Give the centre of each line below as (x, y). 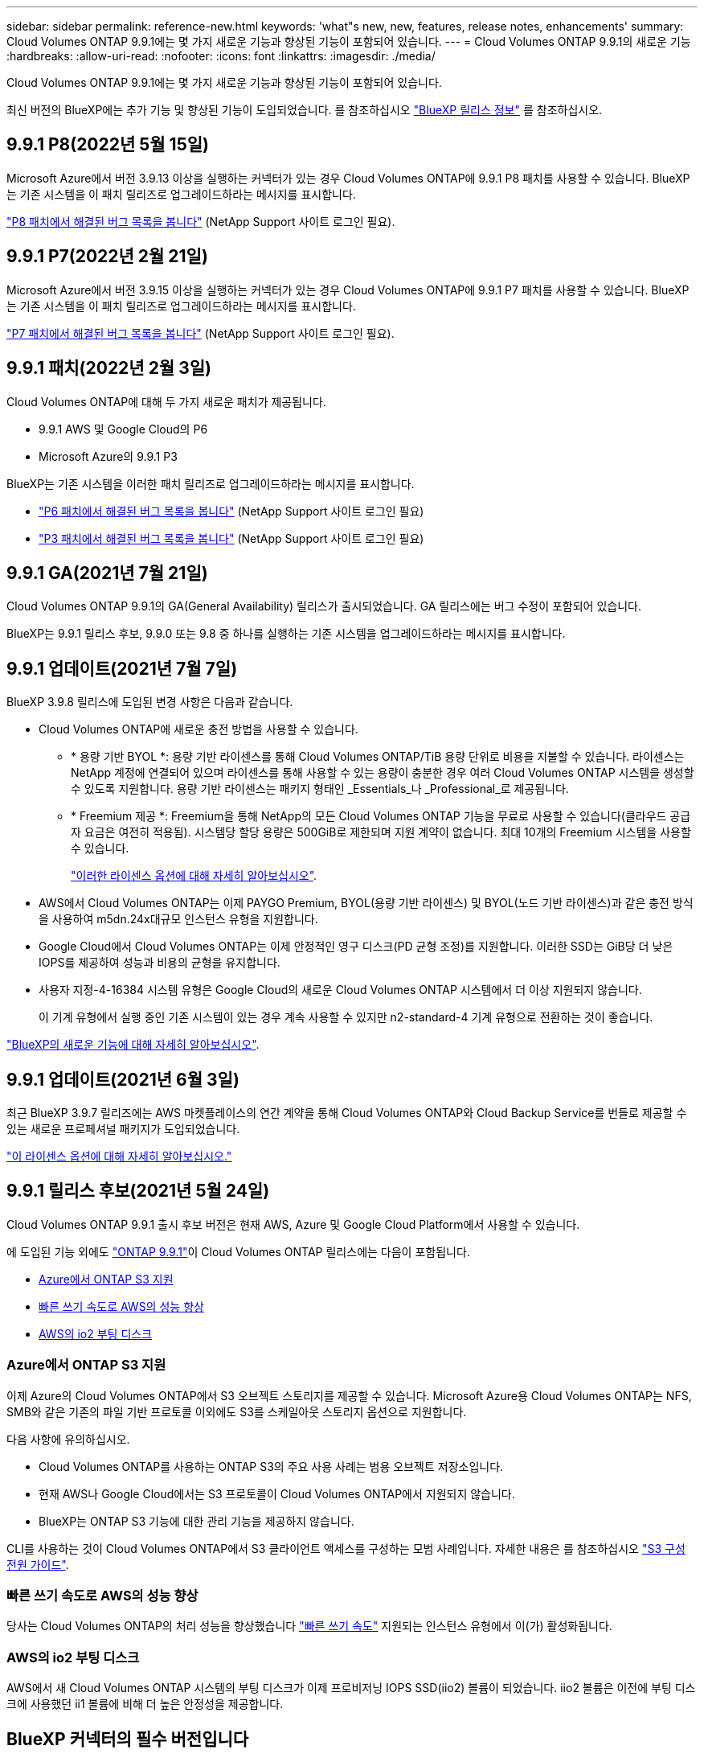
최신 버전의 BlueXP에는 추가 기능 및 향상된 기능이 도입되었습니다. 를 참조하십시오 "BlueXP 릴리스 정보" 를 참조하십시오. (305, 110)
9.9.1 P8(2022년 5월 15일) (108, 145)
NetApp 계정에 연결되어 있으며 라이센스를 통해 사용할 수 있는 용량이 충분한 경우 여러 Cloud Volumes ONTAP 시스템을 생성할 (383, 773)
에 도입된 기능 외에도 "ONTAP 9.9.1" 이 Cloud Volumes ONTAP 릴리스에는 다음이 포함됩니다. (238, 1251)
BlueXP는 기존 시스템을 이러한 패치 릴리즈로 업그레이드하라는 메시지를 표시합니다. (211, 483)
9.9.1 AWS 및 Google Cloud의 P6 (123, 429)
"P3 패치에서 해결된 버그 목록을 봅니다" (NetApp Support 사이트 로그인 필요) (231, 538)
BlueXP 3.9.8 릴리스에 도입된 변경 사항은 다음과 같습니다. (150, 702)
